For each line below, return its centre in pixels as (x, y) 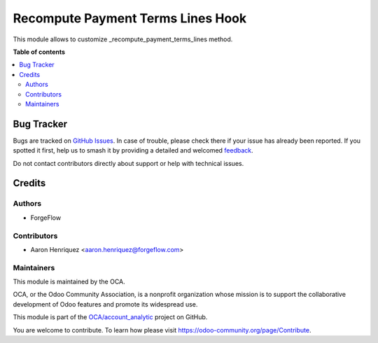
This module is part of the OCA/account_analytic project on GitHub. (110, 317)
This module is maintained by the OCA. (69, 282)
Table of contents (39, 52)
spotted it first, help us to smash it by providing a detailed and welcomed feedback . (133, 150)
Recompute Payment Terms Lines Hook (130, 18)
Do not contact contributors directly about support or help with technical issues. (128, 163)
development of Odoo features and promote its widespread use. (105, 304)
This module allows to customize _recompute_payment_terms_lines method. (123, 39)
